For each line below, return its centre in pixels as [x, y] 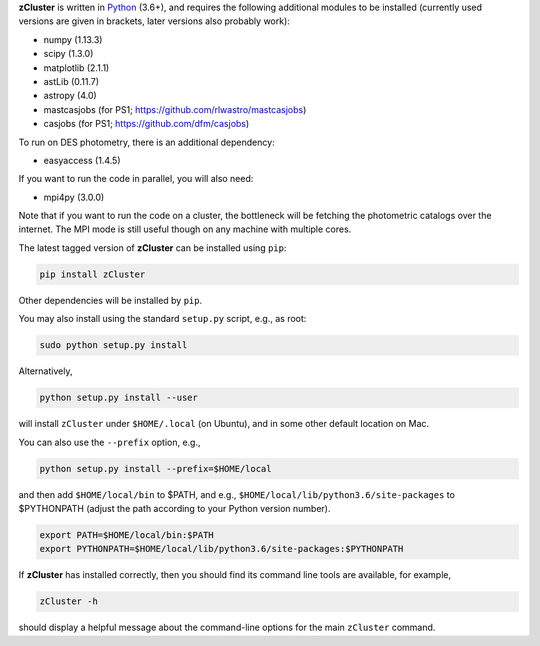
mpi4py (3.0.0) [74, 197]
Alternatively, [45, 371]
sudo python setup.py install [113, 345]
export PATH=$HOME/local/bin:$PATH [126, 534]
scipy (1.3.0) [68, 54]
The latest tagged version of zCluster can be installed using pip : [152, 247]
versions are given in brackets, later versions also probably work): [154, 21]
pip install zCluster [92, 274]
